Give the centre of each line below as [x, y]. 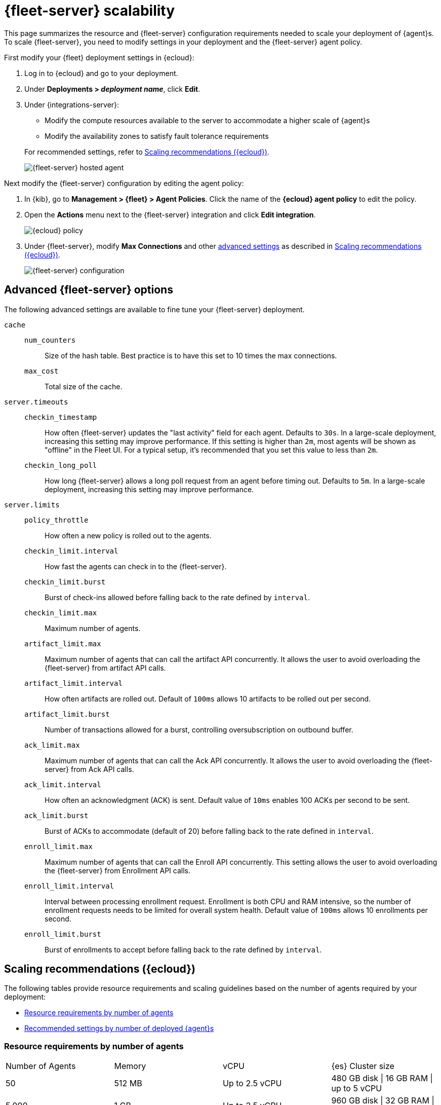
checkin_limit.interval [71, 551]
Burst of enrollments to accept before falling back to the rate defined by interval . [183, 949]
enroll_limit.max [58, 846]
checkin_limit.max [61, 613]
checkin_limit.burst [65, 582]
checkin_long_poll [61, 465]
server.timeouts [36, 402]
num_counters [50, 340]
